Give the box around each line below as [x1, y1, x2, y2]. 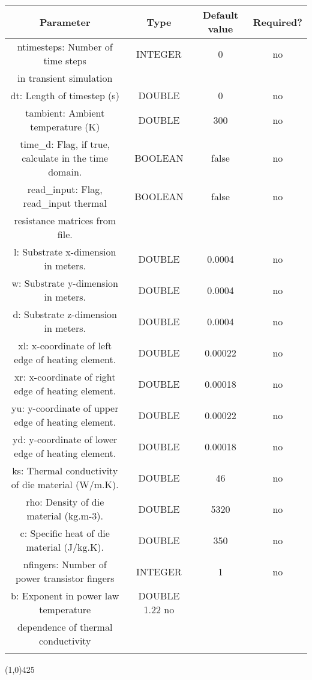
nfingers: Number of [23, 557, 107, 571]
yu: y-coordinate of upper [11, 401, 119, 415]
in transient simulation [17, 71, 113, 85]
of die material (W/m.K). [11, 477, 119, 491]
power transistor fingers [16, 571, 115, 585]
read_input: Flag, [27, 182, 103, 196]
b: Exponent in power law [11, 589, 119, 602]
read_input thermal [23, 196, 107, 210]
